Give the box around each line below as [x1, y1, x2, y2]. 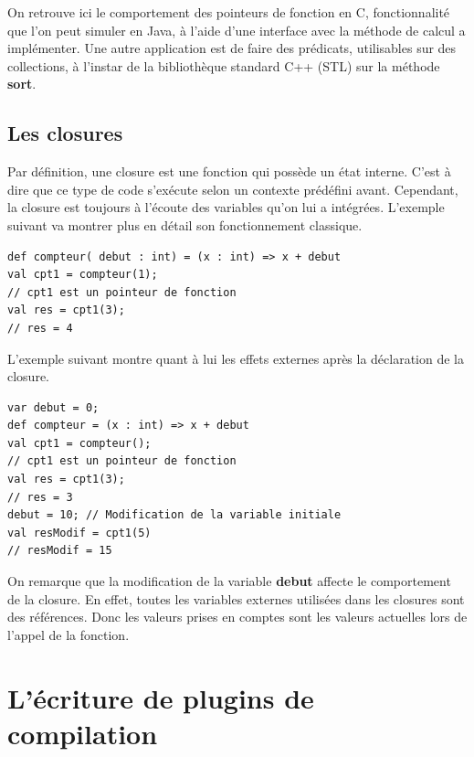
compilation [7, 714, 158, 752]
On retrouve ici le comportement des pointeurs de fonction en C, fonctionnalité [7, 3, 450, 21]
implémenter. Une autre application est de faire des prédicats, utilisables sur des [7, 38, 457, 58]
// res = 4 [7, 321, 73, 335]
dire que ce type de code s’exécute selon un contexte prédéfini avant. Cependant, [7, 179, 458, 198]
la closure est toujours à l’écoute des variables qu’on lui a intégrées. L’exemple [7, 197, 445, 217]
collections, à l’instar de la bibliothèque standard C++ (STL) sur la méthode [7, 56, 440, 75]
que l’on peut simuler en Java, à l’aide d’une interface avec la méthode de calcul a [7, 20, 466, 39]
